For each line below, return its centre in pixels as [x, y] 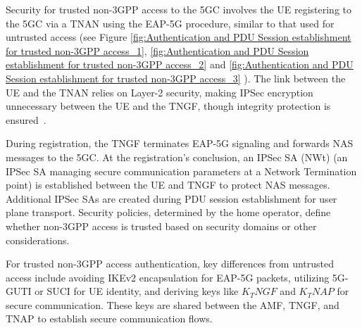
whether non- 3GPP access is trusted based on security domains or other [161, 226]
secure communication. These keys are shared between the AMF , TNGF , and [173, 304]
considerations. [38, 240]
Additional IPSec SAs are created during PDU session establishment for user [171, 198]
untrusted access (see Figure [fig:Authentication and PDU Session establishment [179, 37]
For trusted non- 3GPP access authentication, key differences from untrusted [170, 264]
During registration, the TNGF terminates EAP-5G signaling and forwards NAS [180, 143]
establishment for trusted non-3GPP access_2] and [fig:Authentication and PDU [180, 64]
